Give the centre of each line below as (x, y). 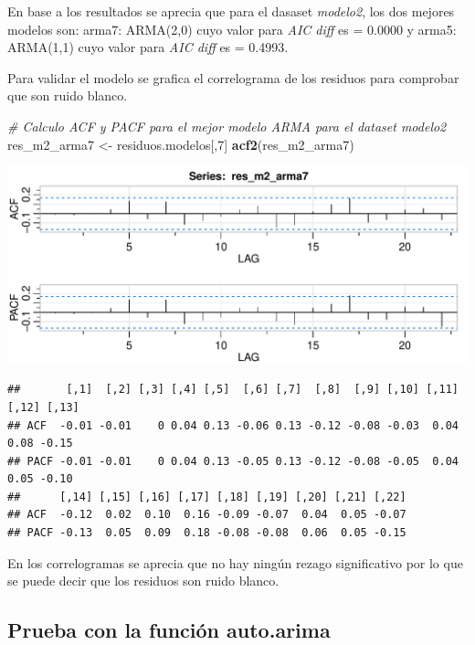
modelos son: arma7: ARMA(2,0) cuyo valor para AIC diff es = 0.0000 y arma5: (232, 29)
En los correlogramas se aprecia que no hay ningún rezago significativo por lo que (235, 562)
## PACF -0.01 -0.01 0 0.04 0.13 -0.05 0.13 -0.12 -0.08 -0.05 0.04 (233, 461)
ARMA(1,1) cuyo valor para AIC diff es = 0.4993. (148, 47)
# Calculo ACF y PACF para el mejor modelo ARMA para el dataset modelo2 (227, 126)
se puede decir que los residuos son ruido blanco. (143, 581)
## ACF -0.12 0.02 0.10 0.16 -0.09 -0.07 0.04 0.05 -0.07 (207, 515)
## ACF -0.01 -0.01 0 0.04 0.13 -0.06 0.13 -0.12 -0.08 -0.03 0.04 (233, 425)
